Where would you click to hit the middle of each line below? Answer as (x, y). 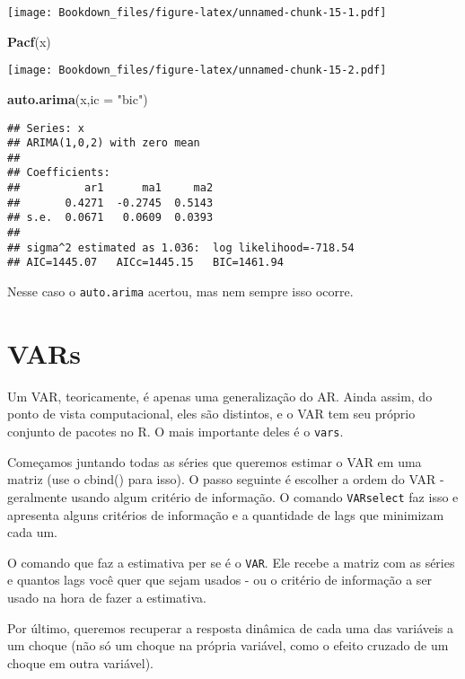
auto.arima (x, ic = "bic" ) (78, 98)
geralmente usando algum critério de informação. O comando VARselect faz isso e (233, 496)
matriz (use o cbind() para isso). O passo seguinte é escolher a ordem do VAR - (226, 479)
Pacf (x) (29, 41)
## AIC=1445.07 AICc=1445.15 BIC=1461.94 (145, 263)
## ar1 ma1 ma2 (110, 188)
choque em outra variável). (81, 662)
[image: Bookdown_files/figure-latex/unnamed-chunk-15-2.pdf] (197, 71)
